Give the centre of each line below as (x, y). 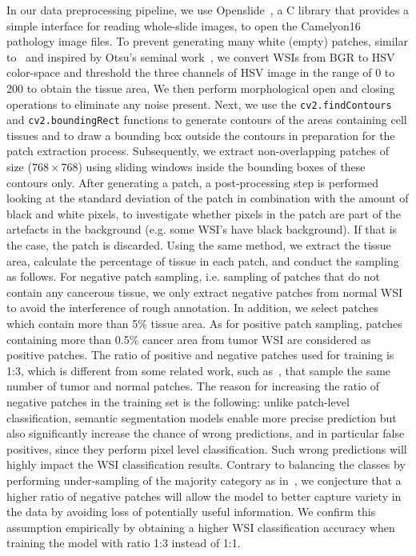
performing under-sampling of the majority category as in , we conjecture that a (204, 480)
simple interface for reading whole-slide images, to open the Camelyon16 (184, 25)
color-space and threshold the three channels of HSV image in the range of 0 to (201, 72)
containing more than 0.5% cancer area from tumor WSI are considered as (189, 339)
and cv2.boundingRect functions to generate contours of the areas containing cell (207, 120)
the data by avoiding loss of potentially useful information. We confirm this (191, 512)
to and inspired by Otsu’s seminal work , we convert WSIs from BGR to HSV (201, 56)
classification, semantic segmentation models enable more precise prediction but (202, 417)
